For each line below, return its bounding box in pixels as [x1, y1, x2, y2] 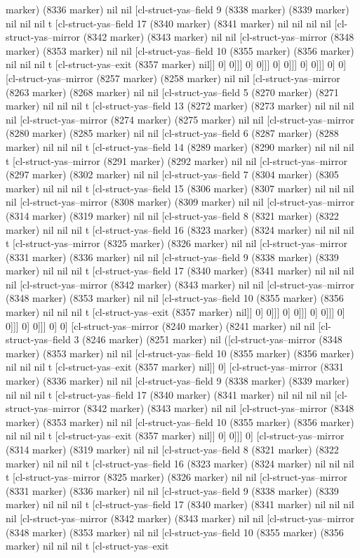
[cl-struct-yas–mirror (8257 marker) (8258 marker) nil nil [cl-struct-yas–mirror [6, 70, 340, 85]
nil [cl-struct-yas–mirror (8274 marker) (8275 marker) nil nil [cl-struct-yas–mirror [6, 112, 354, 126]
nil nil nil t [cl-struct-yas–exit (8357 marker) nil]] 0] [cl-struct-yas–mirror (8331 [6, 359, 344, 374]
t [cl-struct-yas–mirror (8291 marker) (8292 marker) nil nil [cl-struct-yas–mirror [6, 153, 347, 168]
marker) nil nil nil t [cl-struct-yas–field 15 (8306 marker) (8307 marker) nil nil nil [6, 180, 354, 195]
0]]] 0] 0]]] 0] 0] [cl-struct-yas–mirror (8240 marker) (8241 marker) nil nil [6, 318, 315, 333]
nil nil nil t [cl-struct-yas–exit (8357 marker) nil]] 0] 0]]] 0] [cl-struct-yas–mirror [6, 428, 345, 443]
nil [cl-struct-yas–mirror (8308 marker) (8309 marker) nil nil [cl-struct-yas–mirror [6, 194, 354, 209]
